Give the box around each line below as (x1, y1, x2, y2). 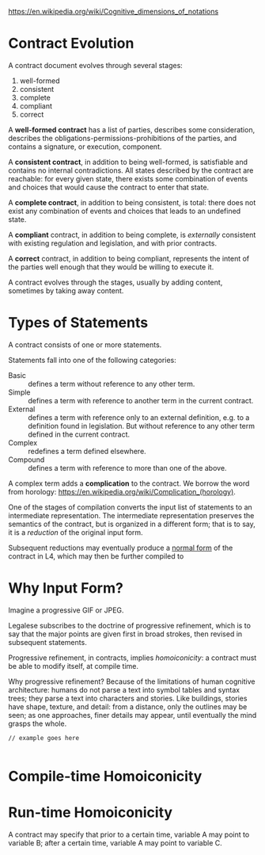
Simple (8, 387, 31, 397)
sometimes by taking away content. (8, 285, 124, 296)
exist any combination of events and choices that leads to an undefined (8, 206, 241, 216)
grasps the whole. (8, 719, 67, 728)
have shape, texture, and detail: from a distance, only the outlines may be (8, 701, 248, 712)
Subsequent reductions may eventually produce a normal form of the (8, 543, 233, 552)
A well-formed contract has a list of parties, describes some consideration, (8, 124, 256, 134)
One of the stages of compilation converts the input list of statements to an (8, 502, 253, 512)
